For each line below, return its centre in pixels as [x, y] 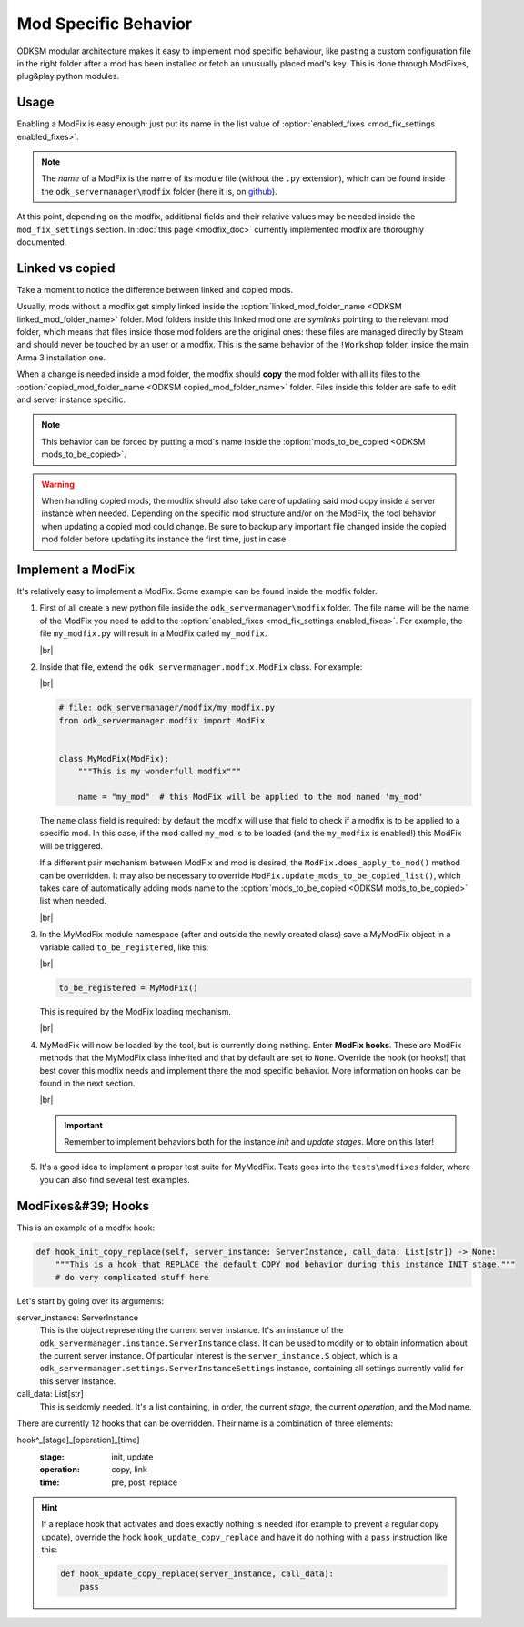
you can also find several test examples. [115, 1179]
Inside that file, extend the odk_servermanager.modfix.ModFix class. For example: [201, 667]
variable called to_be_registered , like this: [124, 947]
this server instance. [78, 1381]
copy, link [129, 1470]
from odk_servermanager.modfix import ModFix [162, 720]
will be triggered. [71, 845]
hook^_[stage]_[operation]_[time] [78, 1440]
